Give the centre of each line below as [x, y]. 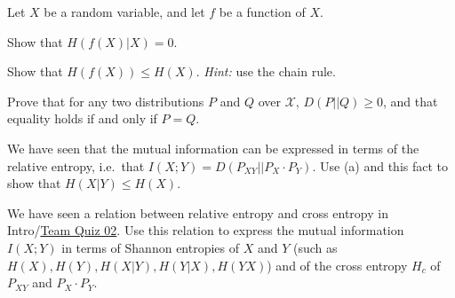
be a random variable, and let [124, 12]
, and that [411, 101]
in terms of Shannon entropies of [151, 247]
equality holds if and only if [82, 118]
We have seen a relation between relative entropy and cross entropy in [198, 212]
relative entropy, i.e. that [76, 165]
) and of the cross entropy [337, 265]
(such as [315, 247]
